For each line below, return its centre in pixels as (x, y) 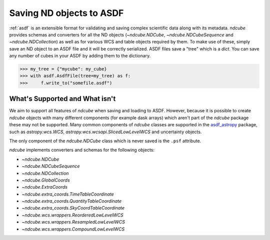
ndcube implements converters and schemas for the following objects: (82, 150)
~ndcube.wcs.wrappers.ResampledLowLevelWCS (73, 222)
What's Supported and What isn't (62, 99)
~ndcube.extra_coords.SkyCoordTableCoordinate (73, 208)
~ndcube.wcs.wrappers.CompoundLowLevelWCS (73, 229)
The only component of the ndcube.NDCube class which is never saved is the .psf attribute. (105, 141)
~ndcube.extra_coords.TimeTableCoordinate (68, 194)
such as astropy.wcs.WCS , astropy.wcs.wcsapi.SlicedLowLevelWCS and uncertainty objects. (105, 132)
